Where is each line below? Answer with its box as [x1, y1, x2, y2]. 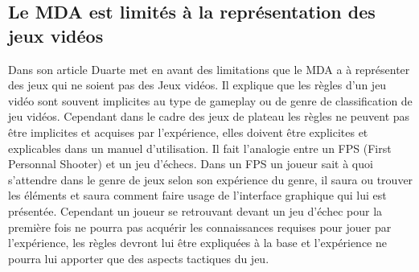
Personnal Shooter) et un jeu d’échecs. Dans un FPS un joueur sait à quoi [8, 155, 373, 172]
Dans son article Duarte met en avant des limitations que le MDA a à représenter [8, 60, 410, 77]
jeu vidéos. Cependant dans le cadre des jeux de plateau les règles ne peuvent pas [8, 108, 410, 125]
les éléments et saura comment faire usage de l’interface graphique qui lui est [8, 187, 387, 204]
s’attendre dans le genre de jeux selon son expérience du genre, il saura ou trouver [8, 171, 413, 188]
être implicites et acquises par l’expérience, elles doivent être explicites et [8, 123, 368, 140]
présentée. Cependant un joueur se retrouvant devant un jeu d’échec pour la [8, 202, 383, 219]
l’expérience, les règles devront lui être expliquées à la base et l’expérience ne [8, 234, 388, 251]
